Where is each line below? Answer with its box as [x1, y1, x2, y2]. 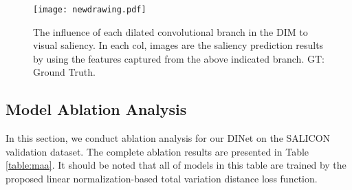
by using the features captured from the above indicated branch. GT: [33, 51, 324, 65]
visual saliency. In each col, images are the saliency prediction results [33, 38, 324, 52]
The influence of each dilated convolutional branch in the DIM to [33, 24, 308, 39]
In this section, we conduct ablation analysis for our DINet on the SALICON [5, 131, 331, 145]
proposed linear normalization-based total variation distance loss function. [5, 171, 318, 186]
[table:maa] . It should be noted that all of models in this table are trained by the [5, 158, 346, 172]
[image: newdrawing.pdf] [33, 5, 146, 14]
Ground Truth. [33, 65, 96, 79]
